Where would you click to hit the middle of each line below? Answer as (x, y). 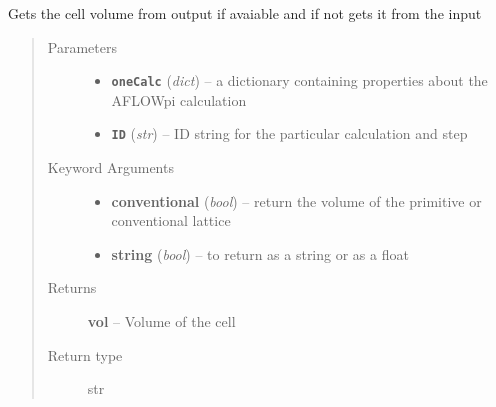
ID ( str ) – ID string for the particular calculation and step (289, 133)
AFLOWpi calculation (179, 99)
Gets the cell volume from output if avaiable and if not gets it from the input (245, 13)
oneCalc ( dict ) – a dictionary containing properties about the (299, 80)
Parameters (82, 46)
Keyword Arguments (110, 167)
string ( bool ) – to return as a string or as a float (260, 253)
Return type (85, 354)
